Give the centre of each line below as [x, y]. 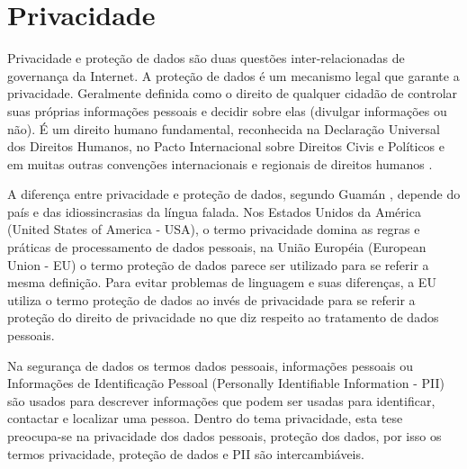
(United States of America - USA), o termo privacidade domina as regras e [214, 229]
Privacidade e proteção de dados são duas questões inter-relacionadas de [206, 58]
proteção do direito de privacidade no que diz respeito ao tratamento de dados [223, 317]
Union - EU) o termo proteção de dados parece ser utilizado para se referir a [218, 264]
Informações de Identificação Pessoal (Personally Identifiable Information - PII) [226, 383]
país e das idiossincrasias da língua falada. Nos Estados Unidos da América [214, 211]
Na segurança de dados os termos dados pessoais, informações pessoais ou [210, 365]
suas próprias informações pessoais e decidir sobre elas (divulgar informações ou [227, 110]
